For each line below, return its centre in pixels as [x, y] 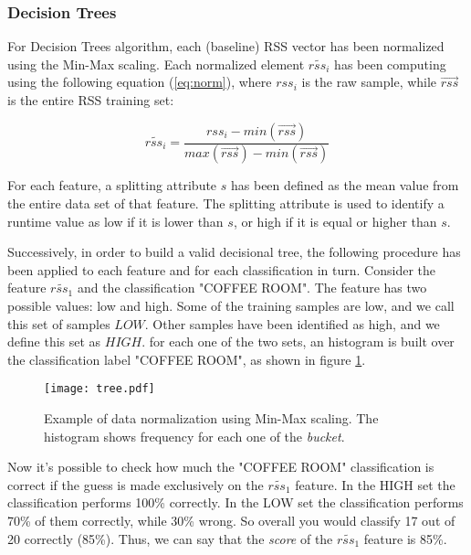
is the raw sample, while [369, 82]
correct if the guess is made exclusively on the [136, 484]
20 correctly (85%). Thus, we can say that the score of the [170, 538]
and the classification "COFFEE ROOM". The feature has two [252, 288]
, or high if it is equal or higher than [335, 221]
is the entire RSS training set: [91, 100]
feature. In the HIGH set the [375, 484]
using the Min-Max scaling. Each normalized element [156, 64]
